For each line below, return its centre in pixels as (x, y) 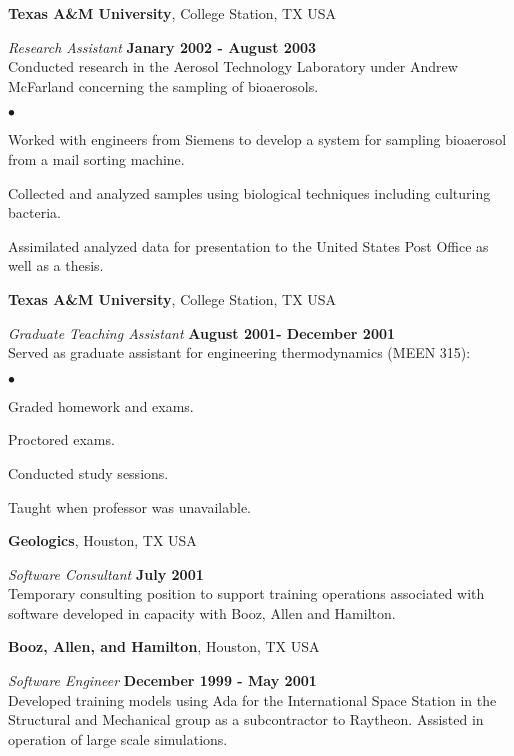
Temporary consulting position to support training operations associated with (246, 593)
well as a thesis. (56, 265)
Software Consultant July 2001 (106, 573)
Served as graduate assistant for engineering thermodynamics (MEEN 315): (239, 352)
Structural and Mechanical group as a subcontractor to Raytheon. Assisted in (246, 719)
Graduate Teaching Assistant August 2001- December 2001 (202, 332)
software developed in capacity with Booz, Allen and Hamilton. (202, 612)
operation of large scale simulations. (118, 738)
